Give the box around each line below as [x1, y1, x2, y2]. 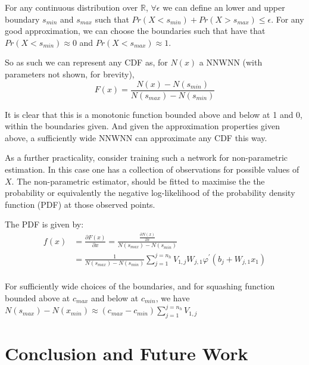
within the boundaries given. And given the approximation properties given [5, 120, 280, 132]
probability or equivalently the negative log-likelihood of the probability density [5, 186, 295, 199]
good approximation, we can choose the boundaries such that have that [5, 24, 266, 37]
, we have [155, 291, 190, 304]
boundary [5, 13, 40, 25]
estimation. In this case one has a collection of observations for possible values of [5, 163, 299, 175]
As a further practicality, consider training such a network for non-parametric [5, 151, 288, 164]
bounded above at [5, 291, 70, 304]
